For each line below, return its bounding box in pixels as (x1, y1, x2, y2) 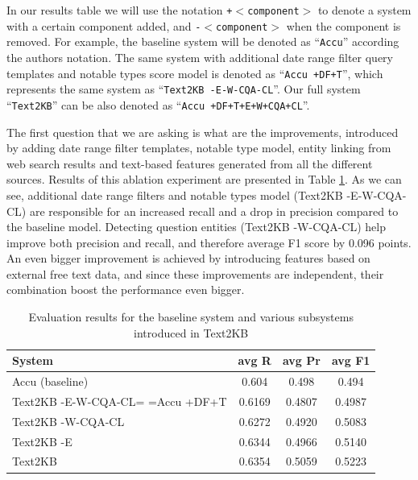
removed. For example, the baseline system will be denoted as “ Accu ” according (6, 33, 399, 50)
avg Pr (282, 352, 321, 369)
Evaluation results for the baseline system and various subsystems (28, 308, 354, 325)
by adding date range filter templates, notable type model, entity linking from (6, 139, 391, 156)
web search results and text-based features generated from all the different (6, 155, 373, 172)
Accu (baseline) (12, 373, 89, 390)
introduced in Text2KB (134, 324, 249, 341)
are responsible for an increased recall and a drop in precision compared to (29, 202, 399, 219)
